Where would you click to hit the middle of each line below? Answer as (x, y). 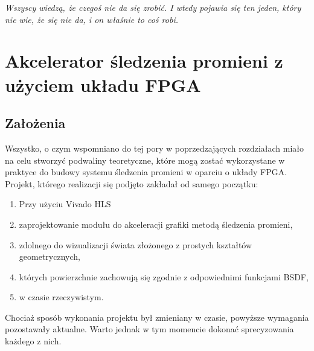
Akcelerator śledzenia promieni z (144, 61)
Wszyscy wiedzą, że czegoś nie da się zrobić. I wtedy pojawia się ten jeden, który (153, 7)
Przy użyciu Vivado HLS (65, 204)
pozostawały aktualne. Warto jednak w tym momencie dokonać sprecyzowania (149, 329)
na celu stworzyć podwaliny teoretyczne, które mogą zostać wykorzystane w (145, 160)
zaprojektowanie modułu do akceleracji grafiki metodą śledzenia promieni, (156, 224)
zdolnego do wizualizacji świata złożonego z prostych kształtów (136, 244)
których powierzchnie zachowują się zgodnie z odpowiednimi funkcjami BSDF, (164, 276)
